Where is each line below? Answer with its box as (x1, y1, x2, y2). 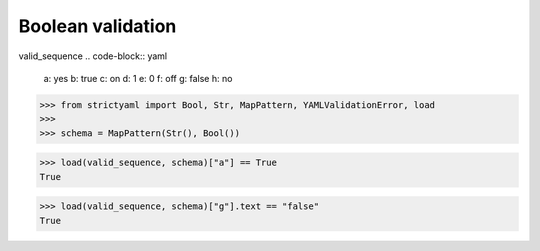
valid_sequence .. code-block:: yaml (18, 50, 168, 62)
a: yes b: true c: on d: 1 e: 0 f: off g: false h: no (43, 72, 233, 84)
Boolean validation (18, 15, 177, 37)
